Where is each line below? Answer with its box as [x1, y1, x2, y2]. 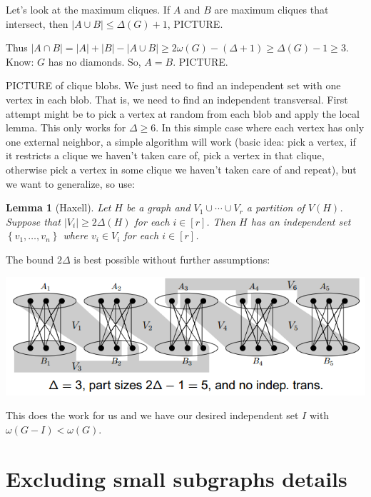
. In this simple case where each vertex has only [156, 120, 365, 135]
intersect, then [6, 16, 68, 31]
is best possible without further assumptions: [73, 251, 270, 266]
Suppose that [6, 214, 61, 229]
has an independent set [250, 214, 351, 229]
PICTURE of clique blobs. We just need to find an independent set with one [6, 78, 341, 93]
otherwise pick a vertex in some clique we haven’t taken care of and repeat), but [6, 161, 357, 176]
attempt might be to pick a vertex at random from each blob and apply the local [6, 106, 360, 121]
